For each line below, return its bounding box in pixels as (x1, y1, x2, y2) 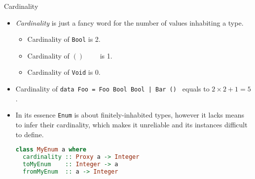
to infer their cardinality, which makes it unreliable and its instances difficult (15, 119, 248, 129)
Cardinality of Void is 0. (27, 67, 101, 77)
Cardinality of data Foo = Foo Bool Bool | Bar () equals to (15, 84, 210, 94)
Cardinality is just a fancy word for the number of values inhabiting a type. (15, 17, 244, 28)
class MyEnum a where (15, 146, 86, 153)
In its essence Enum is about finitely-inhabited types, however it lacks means (15, 110, 244, 120)
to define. (15, 129, 44, 139)
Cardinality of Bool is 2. (27, 34, 101, 44)
